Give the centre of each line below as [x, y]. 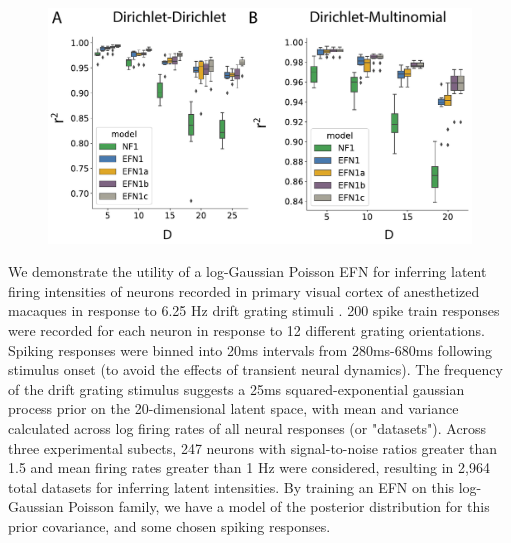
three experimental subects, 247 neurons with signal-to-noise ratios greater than [253, 447]
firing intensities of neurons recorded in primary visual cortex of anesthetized [244, 290]
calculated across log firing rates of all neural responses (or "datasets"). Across [247, 427]
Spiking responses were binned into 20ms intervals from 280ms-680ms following [250, 349]
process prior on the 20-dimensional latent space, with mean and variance [233, 408]
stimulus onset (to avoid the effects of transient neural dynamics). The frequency [255, 369]
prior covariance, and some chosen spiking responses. [169, 525]
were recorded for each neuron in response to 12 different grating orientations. [246, 329]
